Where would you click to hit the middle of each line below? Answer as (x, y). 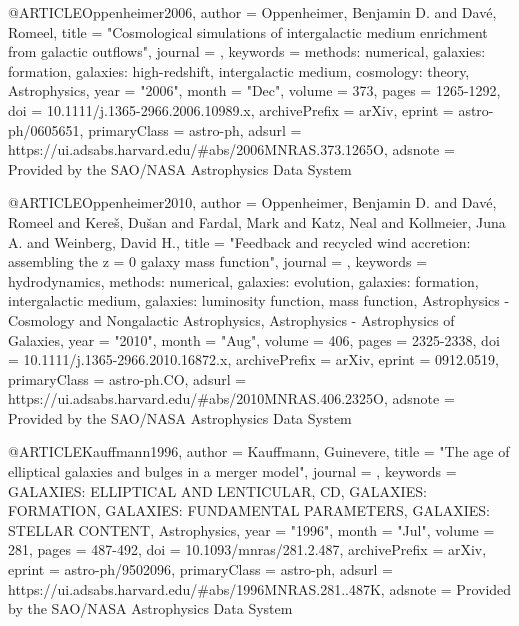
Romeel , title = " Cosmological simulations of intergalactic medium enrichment (248, 31)
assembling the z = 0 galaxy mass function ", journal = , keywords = (218, 261)
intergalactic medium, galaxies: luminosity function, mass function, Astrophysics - (259, 300)
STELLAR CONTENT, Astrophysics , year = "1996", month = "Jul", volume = (251, 529)
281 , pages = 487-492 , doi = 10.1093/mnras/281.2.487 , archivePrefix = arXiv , (247, 549)
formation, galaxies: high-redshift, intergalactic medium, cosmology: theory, (239, 70)
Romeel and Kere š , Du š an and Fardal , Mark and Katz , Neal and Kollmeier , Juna (257, 221)
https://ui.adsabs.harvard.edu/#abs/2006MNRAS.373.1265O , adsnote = (231, 149)
